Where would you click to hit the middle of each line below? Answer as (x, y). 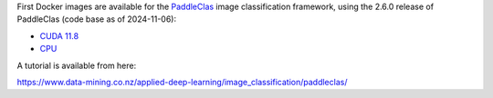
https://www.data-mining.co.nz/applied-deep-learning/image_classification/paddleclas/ (182, 82)
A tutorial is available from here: (77, 65)
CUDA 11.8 (59, 35)
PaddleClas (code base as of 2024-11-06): (97, 19)
